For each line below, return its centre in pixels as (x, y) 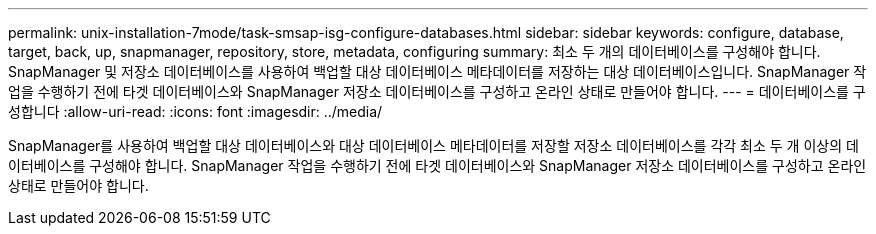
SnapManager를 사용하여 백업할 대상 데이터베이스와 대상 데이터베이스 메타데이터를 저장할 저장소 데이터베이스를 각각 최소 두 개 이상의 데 (433, 145)
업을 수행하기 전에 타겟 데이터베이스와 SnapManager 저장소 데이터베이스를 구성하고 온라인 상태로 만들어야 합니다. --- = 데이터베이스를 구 (437, 91)
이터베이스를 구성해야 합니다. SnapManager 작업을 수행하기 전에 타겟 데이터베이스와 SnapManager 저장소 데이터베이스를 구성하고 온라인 (437, 165)
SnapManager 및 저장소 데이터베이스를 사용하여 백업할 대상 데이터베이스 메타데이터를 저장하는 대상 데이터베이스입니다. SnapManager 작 (437, 71)
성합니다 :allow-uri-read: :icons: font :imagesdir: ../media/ (195, 111)
